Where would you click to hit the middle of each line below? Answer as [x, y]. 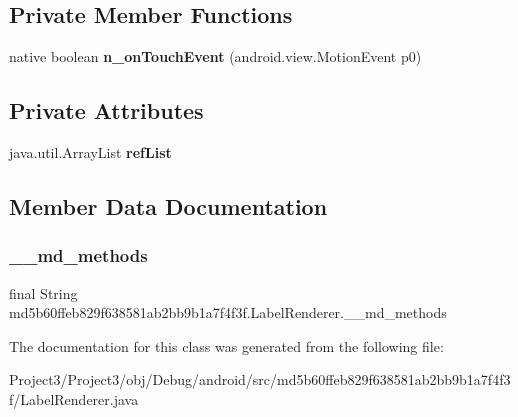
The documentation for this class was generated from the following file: [226, 345]
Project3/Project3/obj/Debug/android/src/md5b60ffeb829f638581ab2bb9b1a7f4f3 [260, 379]
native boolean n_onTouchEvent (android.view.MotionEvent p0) [215, 56]
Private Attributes [106, 110]
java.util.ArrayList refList [90, 152]
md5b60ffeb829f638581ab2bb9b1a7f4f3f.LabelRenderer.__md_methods [228, 312]
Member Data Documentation [168, 205]
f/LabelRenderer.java [74, 398]
